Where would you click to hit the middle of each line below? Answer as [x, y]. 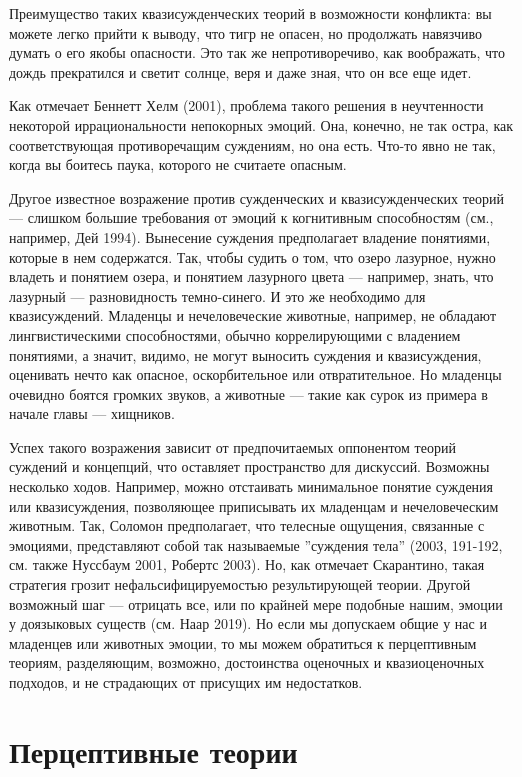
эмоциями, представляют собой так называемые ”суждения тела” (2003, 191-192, [256, 544]
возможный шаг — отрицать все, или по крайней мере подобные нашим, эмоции [256, 603]
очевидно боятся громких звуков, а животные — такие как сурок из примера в [248, 393]
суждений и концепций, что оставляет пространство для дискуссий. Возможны [249, 466]
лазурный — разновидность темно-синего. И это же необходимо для [217, 295]
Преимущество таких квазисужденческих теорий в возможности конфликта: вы [250, 13]
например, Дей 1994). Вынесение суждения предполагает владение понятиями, [250, 236]
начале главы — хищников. [92, 413]
